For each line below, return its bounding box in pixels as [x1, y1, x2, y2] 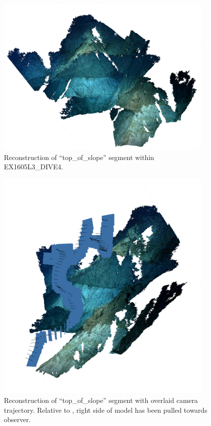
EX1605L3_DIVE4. [4, 161, 63, 172]
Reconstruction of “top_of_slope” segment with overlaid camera [4, 395, 198, 405]
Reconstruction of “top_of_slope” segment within [4, 152, 154, 162]
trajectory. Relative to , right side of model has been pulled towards [4, 404, 208, 415]
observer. [4, 414, 31, 425]
